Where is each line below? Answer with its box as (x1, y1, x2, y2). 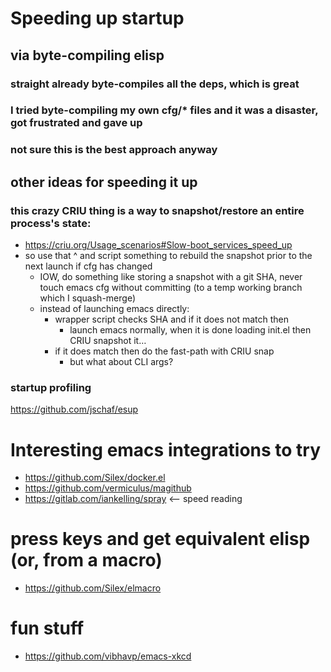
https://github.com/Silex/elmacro (24, 582, 162, 594)
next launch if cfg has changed (24, 260, 153, 272)
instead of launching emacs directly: (39, 303, 190, 315)
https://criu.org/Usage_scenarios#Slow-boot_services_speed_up (24, 239, 293, 251)
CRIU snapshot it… (69, 335, 147, 347)
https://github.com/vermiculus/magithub (24, 482, 192, 494)
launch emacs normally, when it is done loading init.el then (69, 324, 312, 336)
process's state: (10, 216, 92, 230)
